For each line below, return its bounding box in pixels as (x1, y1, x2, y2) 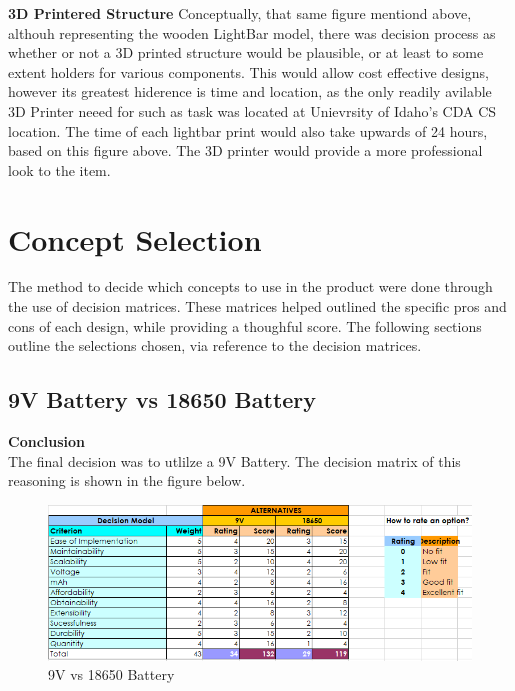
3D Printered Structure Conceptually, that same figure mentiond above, (8, 3, 472, 23)
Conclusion (8, 431, 86, 452)
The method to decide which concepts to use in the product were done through (8, 276, 493, 297)
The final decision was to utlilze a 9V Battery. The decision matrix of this (8, 450, 461, 471)
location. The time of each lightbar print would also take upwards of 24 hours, (8, 120, 488, 141)
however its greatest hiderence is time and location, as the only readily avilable (8, 81, 492, 102)
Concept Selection (8, 218, 262, 259)
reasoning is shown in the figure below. (8, 470, 246, 491)
